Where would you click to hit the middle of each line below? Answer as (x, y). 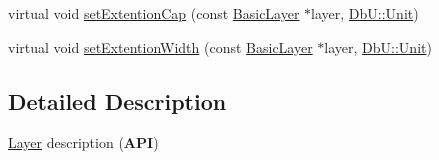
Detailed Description (117, 100)
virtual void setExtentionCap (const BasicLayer (154, 13)
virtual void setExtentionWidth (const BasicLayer (160, 46)
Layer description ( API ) (83, 142)
